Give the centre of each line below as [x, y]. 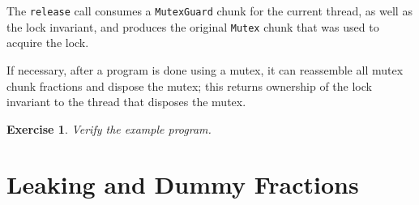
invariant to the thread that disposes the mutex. [126, 102]
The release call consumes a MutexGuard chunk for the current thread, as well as [209, 11]
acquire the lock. [48, 43]
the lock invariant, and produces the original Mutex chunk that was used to [193, 26]
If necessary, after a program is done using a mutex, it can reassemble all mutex [205, 69]
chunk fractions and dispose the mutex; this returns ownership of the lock [189, 85]
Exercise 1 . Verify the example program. [109, 128]
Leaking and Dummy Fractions [183, 184]
